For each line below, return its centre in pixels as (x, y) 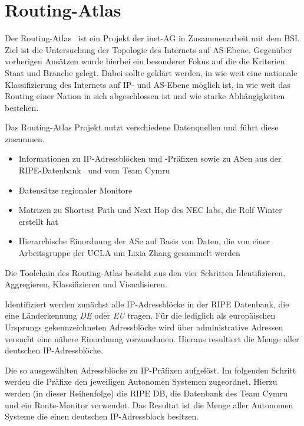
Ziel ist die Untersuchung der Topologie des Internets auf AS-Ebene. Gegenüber (149, 49)
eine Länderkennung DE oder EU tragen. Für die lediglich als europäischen (140, 315)
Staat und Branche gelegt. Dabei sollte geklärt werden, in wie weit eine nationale (151, 72)
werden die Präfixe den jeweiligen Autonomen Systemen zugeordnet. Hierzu (141, 381)
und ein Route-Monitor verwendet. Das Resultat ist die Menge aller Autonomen (149, 404)
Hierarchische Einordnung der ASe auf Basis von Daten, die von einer (144, 241)
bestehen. (22, 107)
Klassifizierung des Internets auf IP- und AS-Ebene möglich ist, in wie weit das (148, 84)
